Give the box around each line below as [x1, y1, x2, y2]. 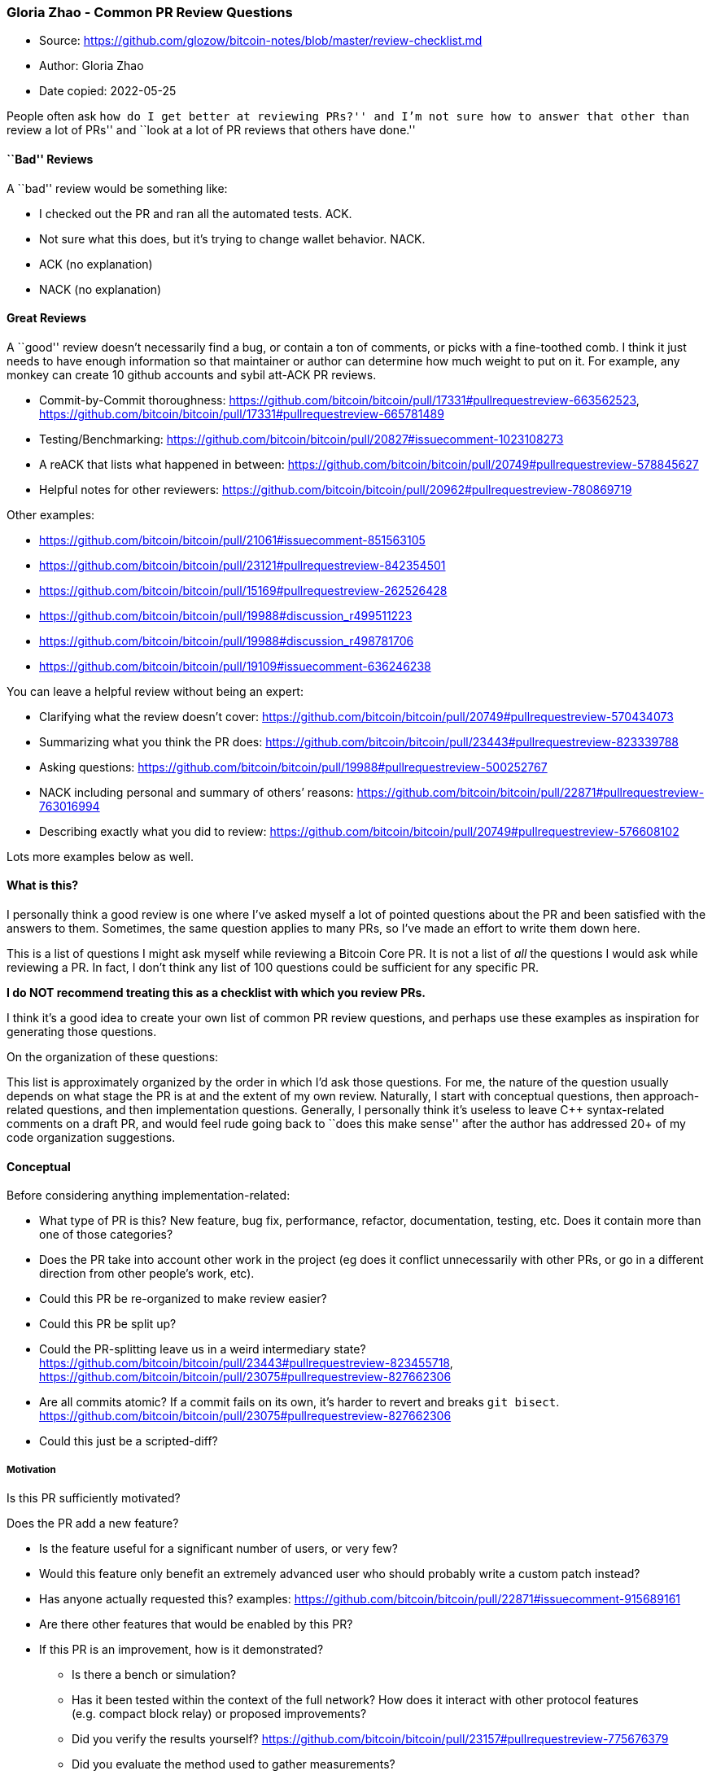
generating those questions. [7, 1025, 157, 1039]
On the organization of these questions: [7, 1050, 219, 1065]
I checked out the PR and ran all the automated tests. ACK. [39, 206, 352, 221]
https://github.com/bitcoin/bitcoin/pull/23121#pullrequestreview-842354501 [39, 557, 446, 572]
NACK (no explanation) [39, 282, 162, 296]
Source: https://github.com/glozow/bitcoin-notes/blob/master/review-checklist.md [39, 33, 483, 48]
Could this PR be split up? [39, 1317, 177, 1331]
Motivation [7, 1463, 56, 1476]
